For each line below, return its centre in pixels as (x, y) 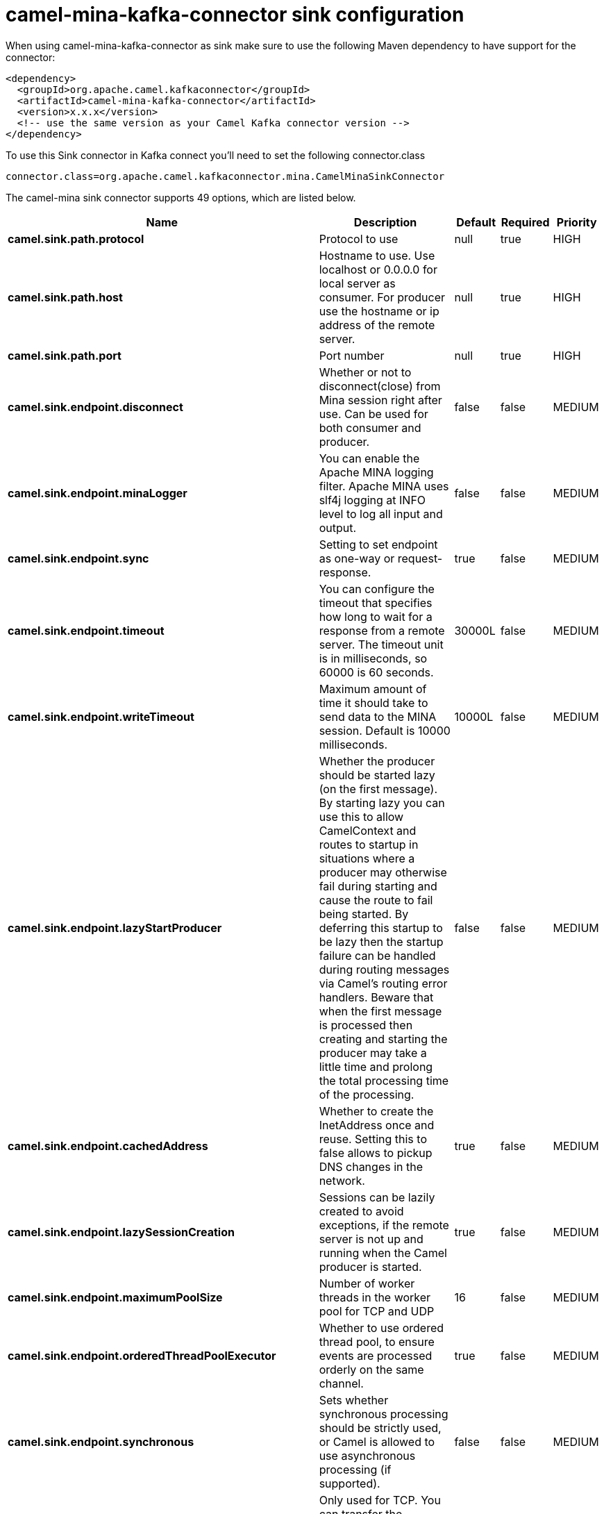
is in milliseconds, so (373, 658)
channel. (341, 1383)
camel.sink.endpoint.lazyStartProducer (115, 927)
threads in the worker (375, 1297)
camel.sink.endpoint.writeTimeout (101, 716)
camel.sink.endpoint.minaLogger (98, 493)
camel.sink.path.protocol (76, 239)
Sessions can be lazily (377, 1197)
